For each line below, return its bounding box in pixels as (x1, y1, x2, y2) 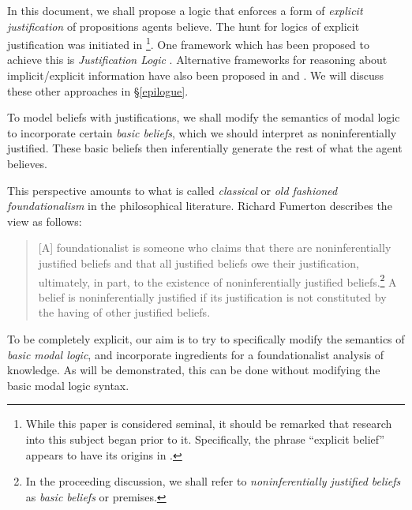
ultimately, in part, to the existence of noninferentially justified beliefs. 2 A (38, 271, 397, 290)
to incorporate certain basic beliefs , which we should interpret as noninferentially (7, 124, 397, 141)
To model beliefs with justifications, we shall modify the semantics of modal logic (7, 109, 400, 126)
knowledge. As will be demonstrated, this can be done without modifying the (7, 362, 380, 378)
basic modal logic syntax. (7, 377, 129, 393)
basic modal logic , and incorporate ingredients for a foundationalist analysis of (7, 346, 384, 362)
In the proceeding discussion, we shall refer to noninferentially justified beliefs (25, 473, 401, 489)
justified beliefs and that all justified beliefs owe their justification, (38, 254, 359, 271)
